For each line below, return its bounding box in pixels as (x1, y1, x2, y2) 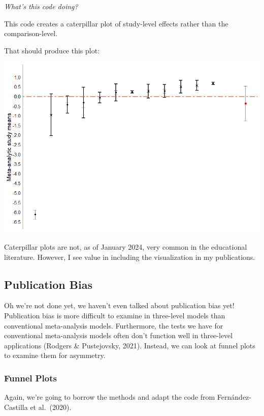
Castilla (4, 401, 28, 412)
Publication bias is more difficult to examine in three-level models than (4, 310, 225, 320)
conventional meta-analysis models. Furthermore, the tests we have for (4, 320, 223, 331)
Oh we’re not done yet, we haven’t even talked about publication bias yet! (4, 300, 235, 311)
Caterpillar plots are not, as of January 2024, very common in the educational (4, 242, 247, 252)
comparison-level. (4, 28, 58, 39)
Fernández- (217, 392, 251, 402)
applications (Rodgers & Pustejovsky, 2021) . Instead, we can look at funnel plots (4, 340, 255, 350)
